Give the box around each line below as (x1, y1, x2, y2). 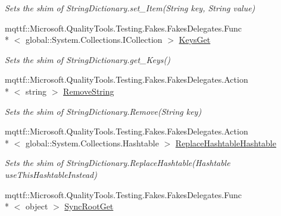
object (25, 200, 48, 212)
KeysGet (179, 33, 211, 46)
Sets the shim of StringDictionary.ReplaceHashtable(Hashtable (5, 156, 230, 169)
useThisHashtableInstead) (5, 168, 97, 180)
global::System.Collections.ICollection (25, 33, 163, 46)
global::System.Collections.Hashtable (25, 136, 159, 149)
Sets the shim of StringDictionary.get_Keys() (5, 53, 170, 65)
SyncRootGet (64, 200, 114, 212)
